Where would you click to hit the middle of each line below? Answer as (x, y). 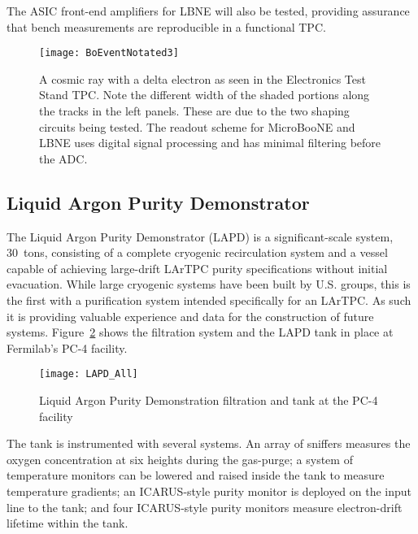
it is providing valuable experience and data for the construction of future (190, 316)
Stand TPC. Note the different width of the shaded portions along (205, 95)
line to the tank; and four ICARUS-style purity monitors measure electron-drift (205, 507)
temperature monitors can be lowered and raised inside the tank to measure (196, 475)
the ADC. (63, 158)
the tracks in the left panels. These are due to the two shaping (194, 111)
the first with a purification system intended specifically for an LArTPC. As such (209, 300)
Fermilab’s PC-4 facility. (67, 347)
